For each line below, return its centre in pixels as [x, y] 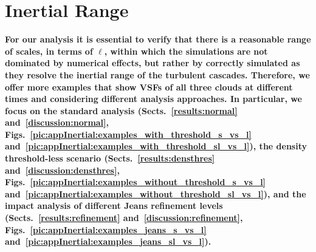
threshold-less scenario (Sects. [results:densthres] [110, 158]
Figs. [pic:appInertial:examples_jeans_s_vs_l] [106, 229]
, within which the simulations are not [186, 51]
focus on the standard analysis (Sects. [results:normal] [121, 110]
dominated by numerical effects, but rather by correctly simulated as [153, 63]
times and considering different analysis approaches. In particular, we [153, 99]
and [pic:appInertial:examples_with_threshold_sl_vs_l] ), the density [156, 146]
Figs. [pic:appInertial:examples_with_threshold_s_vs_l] [128, 134]
